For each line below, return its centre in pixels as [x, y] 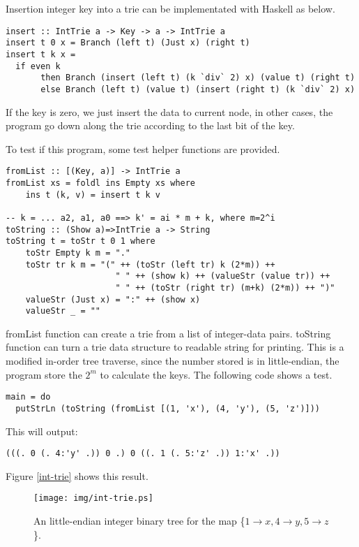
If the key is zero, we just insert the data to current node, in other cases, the [169, 111]
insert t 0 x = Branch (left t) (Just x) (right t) [128, 43]
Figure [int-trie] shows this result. [77, 475]
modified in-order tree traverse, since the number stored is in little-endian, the [173, 361]
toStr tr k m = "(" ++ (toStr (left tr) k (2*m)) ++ [150, 264]
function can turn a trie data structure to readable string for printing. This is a [175, 347]
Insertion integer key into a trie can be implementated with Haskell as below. [170, 8]
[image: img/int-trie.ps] [93, 498]
